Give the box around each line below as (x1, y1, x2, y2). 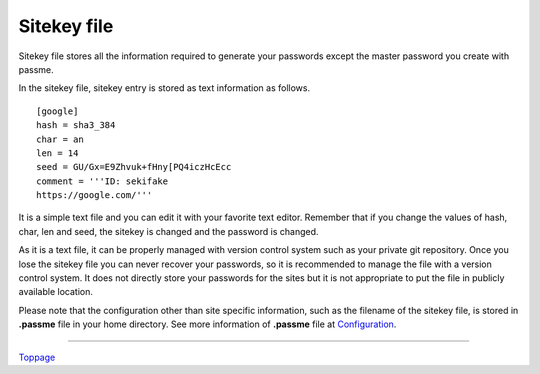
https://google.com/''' (36, 190, 153, 201)
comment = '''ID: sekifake (36, 175, 169, 187)
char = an (36, 133, 84, 145)
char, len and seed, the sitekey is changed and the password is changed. (18, 225, 319, 237)
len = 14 (36, 147, 79, 159)
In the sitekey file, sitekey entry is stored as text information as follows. (18, 82, 310, 94)
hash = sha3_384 (36, 120, 116, 131)
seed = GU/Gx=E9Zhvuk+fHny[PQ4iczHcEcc (36, 161, 232, 173)
